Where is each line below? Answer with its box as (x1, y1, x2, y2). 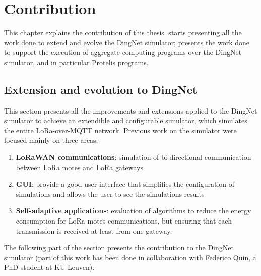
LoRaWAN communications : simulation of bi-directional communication (16, 152, 251, 162)
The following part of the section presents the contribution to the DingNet (4, 242, 234, 253)
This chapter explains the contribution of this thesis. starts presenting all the (4, 27, 242, 38)
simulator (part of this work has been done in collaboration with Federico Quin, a (4, 252, 256, 262)
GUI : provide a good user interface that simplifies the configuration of (16, 179, 235, 189)
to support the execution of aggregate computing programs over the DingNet (4, 47, 242, 58)
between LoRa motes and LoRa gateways (16, 161, 143, 172)
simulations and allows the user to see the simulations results (16, 188, 205, 199)
